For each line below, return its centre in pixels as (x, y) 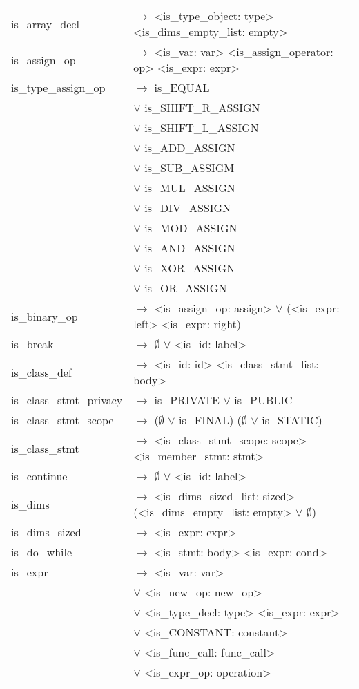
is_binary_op (45, 316)
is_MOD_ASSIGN (191, 228)
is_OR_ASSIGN (186, 288)
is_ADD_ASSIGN (190, 148)
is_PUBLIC (263, 400)
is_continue (39, 476)
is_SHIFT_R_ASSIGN (202, 107)
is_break (32, 344)
